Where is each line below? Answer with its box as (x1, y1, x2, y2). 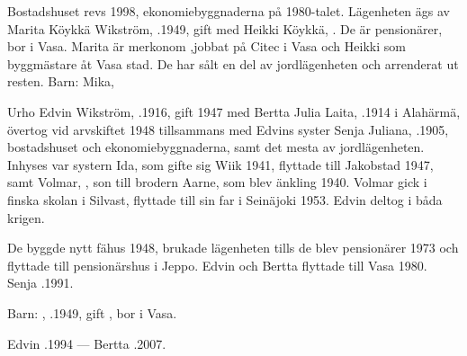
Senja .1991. (7, 273, 74, 292)
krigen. (7, 208, 45, 227)
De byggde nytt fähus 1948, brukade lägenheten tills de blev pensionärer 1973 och (7, 238, 459, 257)
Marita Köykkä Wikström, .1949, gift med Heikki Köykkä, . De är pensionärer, (7, 19, 443, 38)
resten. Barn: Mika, (7, 72, 114, 91)
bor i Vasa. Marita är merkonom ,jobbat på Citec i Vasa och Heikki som (7, 37, 406, 56)
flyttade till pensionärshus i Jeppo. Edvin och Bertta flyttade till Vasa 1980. (7, 255, 427, 274)
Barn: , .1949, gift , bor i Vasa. (7, 303, 177, 322)
